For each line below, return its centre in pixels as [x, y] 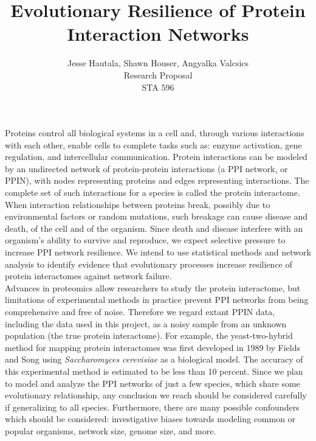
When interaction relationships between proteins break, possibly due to [138, 204]
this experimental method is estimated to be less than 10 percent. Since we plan [154, 371]
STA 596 [158, 87]
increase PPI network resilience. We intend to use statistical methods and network [158, 252]
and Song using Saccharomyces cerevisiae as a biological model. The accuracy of [154, 359]
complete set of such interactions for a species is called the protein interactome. [153, 193]
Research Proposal [158, 75]
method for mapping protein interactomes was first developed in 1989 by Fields [153, 347]
